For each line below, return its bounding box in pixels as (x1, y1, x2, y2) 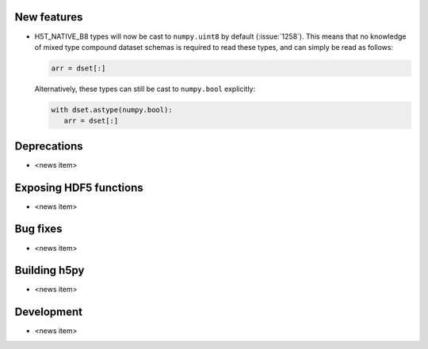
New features (14, 10, 83, 24)
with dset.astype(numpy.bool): (51, 105, 174, 114)
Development (14, 305, 83, 319)
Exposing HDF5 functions (14, 180, 143, 194)
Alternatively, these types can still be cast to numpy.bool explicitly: (34, 84, 256, 93)
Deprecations (14, 139, 83, 153)
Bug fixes (14, 222, 63, 236)
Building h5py (14, 264, 85, 277)
